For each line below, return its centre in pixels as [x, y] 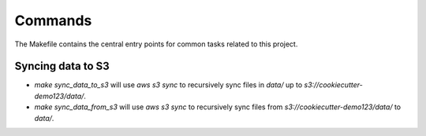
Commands [53, 20]
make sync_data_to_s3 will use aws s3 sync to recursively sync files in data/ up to [168, 85]
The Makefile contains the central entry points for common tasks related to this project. [156, 44]
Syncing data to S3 [62, 66]
